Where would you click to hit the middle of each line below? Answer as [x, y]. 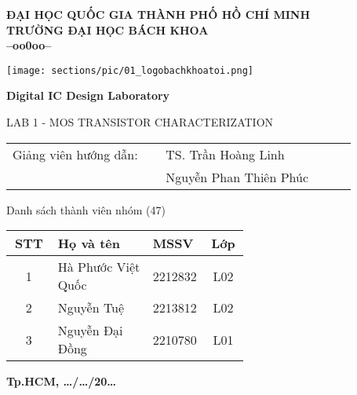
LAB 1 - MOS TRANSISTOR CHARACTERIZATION [140, 122]
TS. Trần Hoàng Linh [225, 154]
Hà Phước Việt [99, 267]
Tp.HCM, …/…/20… [62, 381]
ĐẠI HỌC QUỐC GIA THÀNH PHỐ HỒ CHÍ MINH [158, 14]
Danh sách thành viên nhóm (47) [86, 209]
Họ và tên [89, 243]
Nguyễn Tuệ [91, 308]
